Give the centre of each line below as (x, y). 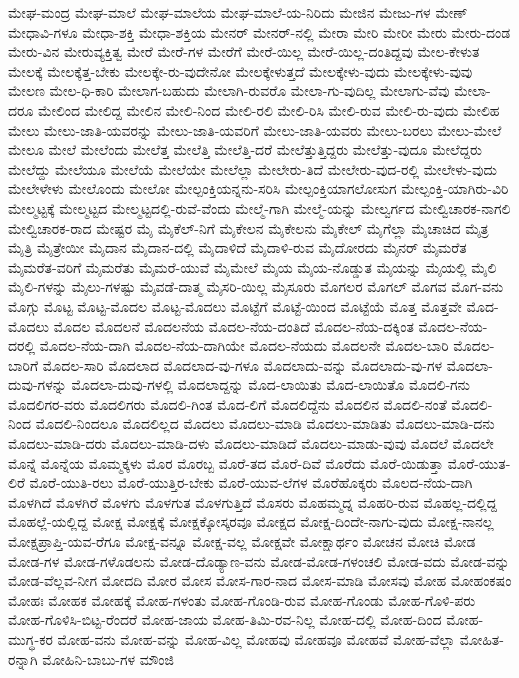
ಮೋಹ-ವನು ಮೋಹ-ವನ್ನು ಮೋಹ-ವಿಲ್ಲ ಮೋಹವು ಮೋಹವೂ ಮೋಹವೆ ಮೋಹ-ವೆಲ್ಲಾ (256, 639)
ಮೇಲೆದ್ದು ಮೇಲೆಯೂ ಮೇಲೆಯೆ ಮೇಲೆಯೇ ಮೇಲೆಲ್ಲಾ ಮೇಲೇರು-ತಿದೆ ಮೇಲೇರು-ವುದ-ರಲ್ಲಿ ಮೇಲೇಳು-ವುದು (252, 168)
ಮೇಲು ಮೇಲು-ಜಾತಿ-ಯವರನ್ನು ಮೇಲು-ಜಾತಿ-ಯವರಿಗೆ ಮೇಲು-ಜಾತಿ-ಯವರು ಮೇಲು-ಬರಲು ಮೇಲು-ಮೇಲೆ (255, 129)
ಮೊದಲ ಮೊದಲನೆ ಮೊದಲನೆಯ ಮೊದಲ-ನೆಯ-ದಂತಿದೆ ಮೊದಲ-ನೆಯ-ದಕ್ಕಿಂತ (233, 325)
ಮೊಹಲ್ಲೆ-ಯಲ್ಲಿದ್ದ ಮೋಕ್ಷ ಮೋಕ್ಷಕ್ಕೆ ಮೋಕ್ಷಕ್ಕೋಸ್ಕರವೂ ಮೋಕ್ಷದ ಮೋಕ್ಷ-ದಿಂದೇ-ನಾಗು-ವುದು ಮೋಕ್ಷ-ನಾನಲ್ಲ (251, 521)
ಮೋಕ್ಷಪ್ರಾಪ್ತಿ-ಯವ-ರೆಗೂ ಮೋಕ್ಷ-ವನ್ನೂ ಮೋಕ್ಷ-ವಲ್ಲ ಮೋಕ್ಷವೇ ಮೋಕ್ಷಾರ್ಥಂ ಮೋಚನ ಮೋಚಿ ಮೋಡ (242, 541)
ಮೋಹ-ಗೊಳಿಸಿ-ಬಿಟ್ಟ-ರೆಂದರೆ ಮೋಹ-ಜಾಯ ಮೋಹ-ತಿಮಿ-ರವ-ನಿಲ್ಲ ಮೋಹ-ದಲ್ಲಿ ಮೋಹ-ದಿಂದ (225, 619)
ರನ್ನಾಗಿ (23, 658)
